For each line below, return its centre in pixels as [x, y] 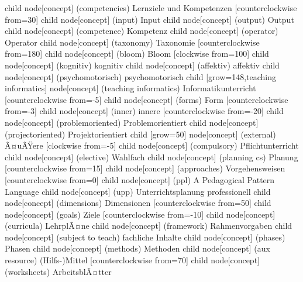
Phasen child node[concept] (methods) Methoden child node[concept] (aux [137, 248]
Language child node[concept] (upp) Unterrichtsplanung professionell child [138, 191]
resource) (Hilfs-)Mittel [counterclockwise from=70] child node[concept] [132, 260]
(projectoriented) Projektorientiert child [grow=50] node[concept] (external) [140, 134]
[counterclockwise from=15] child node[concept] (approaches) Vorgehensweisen [145, 168]
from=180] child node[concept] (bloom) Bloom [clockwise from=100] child [137, 54]
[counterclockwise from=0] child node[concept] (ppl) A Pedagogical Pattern [140, 179]
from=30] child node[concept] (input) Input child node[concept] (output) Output [149, 19]
